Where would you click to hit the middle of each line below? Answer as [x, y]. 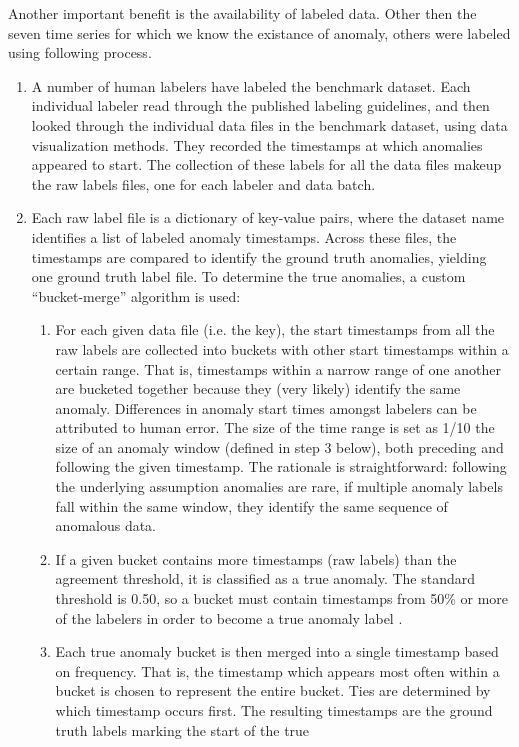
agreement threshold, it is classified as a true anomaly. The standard [265, 578]
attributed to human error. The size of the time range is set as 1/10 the [275, 427]
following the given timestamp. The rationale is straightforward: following [281, 466]
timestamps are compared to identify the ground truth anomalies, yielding [259, 256]
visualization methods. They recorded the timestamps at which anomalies [257, 144]
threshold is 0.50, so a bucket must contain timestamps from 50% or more [282, 598]
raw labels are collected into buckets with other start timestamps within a [282, 348]
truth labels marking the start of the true [182, 729]
